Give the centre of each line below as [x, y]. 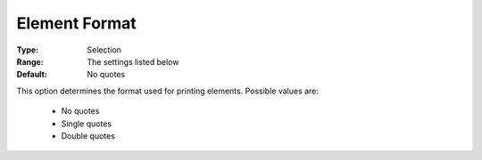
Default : [32, 75]
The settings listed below [133, 61]
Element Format [77, 23]
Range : [30, 61]
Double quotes [88, 136]
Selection [104, 50]
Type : [28, 50]
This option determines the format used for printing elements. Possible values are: [167, 91]
